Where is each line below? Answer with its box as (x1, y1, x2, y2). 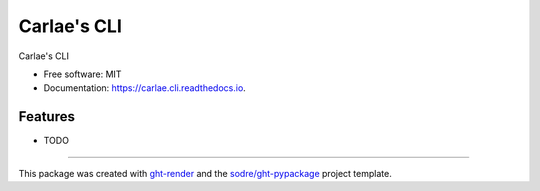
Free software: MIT (43, 68, 122, 80)
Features (18, 108, 75, 125)
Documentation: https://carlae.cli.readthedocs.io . (43, 82, 247, 94)
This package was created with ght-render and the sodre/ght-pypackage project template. (18, 167, 392, 179)
